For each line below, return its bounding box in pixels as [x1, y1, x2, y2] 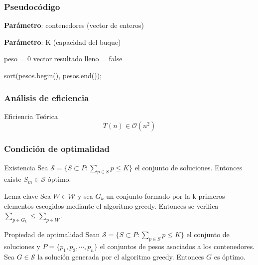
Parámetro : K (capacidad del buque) [4, 36, 121, 47]
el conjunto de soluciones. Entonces [134, 162, 243, 172]
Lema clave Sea [4, 191, 51, 201]
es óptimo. [214, 252, 246, 262]
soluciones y [4, 241, 40, 252]
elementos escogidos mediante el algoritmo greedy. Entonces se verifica [4, 200, 219, 211]
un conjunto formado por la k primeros [106, 191, 225, 201]
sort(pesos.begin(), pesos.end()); [4, 70, 102, 80]
